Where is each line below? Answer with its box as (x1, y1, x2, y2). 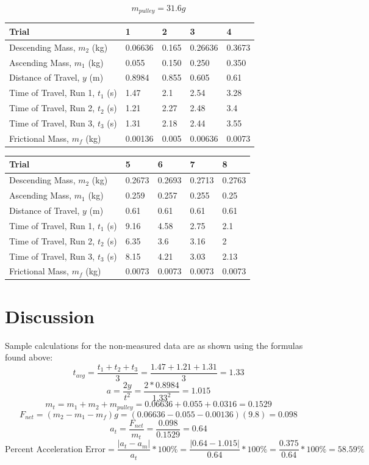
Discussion (5, 303, 95, 328)
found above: (5, 351, 53, 364)
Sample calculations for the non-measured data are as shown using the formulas (5, 339, 303, 351)
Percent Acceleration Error (5, 445, 106, 454)
